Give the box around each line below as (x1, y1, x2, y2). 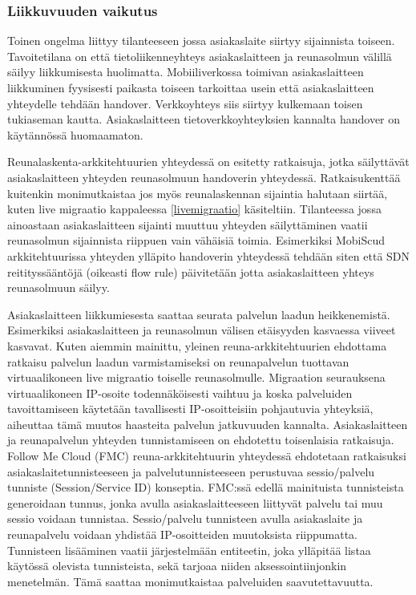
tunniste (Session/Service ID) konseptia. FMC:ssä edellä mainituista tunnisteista (7, 479, 404, 496)
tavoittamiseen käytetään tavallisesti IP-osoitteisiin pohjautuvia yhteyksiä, (7, 400, 374, 417)
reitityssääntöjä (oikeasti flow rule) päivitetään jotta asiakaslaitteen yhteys (7, 263, 374, 280)
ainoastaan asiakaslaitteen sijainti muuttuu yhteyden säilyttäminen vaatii (7, 216, 368, 233)
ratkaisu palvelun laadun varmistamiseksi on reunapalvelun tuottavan (7, 353, 349, 370)
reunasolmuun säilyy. (7, 279, 110, 296)
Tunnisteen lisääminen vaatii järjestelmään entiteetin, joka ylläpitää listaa (7, 541, 371, 558)
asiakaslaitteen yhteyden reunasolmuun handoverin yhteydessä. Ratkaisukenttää (7, 168, 401, 185)
